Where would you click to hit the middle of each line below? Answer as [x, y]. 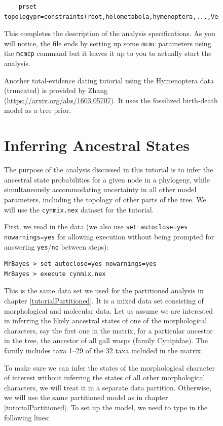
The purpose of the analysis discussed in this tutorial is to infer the [109, 170]
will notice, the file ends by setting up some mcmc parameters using [108, 43]
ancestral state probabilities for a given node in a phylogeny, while [107, 179]
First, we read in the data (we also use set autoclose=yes [96, 226]
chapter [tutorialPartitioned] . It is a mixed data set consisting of [104, 300]
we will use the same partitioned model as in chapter [86, 397]
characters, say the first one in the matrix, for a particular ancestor [108, 330]
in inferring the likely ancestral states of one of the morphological [106, 321]
